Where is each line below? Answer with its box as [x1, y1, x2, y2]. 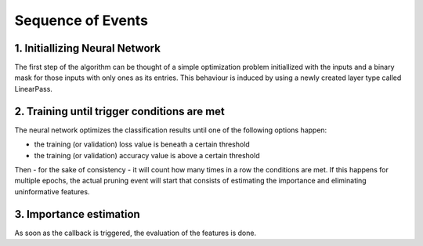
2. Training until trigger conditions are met [14, 104, 225, 118]
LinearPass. [14, 84, 52, 93]
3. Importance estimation [14, 208, 140, 221]
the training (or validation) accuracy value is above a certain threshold [34, 150, 260, 160]
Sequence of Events [14, 12, 149, 29]
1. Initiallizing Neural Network [14, 42, 161, 55]
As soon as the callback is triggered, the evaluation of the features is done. [14, 228, 257, 237]
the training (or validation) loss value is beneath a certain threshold [34, 139, 250, 149]
